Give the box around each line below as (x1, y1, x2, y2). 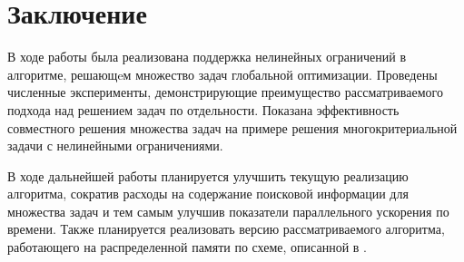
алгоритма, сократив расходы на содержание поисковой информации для (7, 184, 409, 203)
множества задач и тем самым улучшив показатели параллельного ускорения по (7, 201, 449, 220)
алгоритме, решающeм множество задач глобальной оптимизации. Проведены (7, 64, 438, 83)
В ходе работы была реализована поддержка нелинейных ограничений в (7, 47, 407, 66)
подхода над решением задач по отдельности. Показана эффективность (7, 100, 400, 119)
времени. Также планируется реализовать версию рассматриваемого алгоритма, (7, 219, 445, 238)
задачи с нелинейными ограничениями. (7, 136, 223, 155)
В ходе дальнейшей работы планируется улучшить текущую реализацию (7, 166, 409, 185)
